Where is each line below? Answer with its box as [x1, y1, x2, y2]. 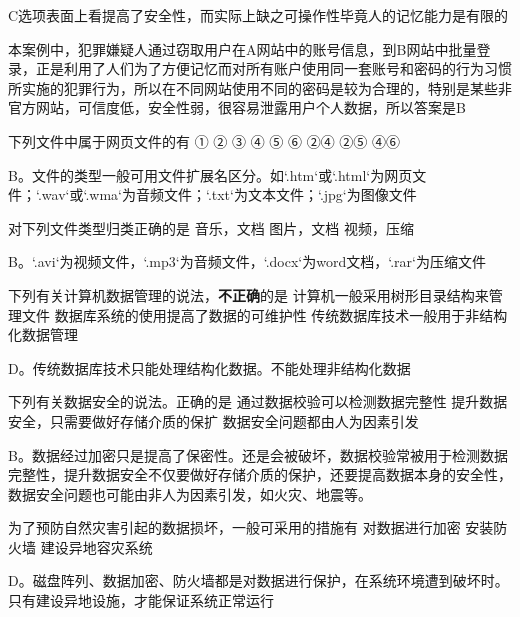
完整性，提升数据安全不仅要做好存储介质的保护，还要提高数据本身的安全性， [8, 464, 512, 485]
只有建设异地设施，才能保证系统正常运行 [8, 590, 274, 611]
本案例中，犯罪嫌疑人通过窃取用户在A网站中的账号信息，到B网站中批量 [8, 38, 477, 59]
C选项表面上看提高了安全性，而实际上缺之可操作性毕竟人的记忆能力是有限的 [8, 5, 509, 25]
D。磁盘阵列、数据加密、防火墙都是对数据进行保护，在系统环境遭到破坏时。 [8, 570, 509, 591]
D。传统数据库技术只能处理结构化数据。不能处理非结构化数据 [8, 357, 411, 378]
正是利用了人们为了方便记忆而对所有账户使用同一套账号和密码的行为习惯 [35, 58, 512, 79]
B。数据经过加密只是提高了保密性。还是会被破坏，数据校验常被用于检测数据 [8, 444, 508, 465]
